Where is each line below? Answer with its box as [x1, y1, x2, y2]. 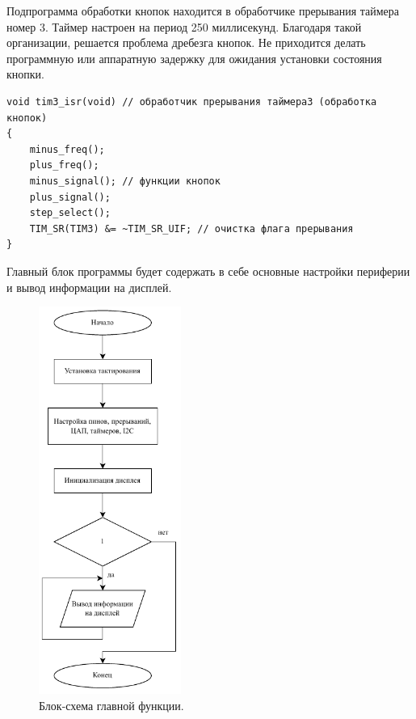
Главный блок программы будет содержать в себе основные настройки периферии [6, 262, 410, 279]
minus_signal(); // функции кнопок [29, 175, 221, 187]
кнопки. [6, 66, 44, 82]
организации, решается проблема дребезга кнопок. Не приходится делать [6, 34, 366, 51]
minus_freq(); [29, 143, 105, 155]
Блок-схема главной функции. [39, 696, 184, 713]
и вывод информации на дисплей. [6, 278, 172, 295]
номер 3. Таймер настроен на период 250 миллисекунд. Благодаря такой [6, 18, 362, 35]
